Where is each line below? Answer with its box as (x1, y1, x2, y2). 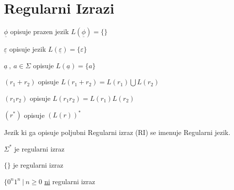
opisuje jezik (9, 44, 46, 54)
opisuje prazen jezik (10, 26, 69, 37)
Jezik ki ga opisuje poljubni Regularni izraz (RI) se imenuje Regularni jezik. (4, 127, 231, 137)
